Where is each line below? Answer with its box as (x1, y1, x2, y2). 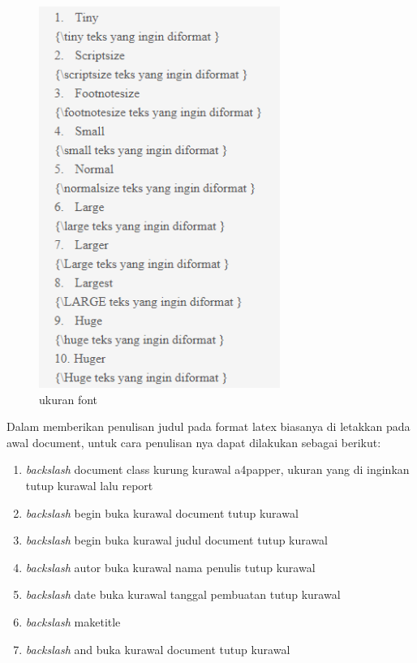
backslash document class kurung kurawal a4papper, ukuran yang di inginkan (25, 461, 410, 478)
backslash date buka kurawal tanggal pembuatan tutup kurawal (25, 586, 341, 603)
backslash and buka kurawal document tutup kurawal (25, 640, 290, 657)
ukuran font (39, 390, 98, 407)
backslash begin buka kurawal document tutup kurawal (25, 504, 299, 521)
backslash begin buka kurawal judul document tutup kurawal (25, 532, 328, 549)
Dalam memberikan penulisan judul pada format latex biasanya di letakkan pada (6, 418, 411, 435)
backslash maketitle (25, 613, 121, 630)
